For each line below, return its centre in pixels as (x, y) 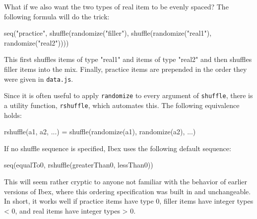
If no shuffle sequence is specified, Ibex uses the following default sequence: (118, 148)
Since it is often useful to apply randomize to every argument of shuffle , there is (128, 95)
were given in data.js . (39, 79)
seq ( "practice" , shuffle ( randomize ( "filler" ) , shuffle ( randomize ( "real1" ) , (108, 33)
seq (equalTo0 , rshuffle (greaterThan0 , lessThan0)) (79, 165)
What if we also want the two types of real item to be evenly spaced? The (116, 6)
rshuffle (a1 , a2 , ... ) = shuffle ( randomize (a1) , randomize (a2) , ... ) (100, 132)
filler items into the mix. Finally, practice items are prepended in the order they (126, 69)
